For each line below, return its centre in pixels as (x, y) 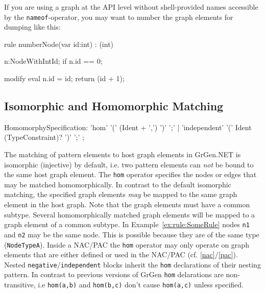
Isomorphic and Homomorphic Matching (114, 106)
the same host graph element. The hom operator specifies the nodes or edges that (130, 174)
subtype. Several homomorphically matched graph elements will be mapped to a (130, 214)
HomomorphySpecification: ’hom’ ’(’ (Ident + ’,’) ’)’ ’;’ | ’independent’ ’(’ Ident (128, 127)
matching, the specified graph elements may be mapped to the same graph (121, 194)
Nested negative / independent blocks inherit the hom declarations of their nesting (132, 264)
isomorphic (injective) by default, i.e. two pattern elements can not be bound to (129, 164)
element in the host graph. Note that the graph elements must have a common (127, 204)
